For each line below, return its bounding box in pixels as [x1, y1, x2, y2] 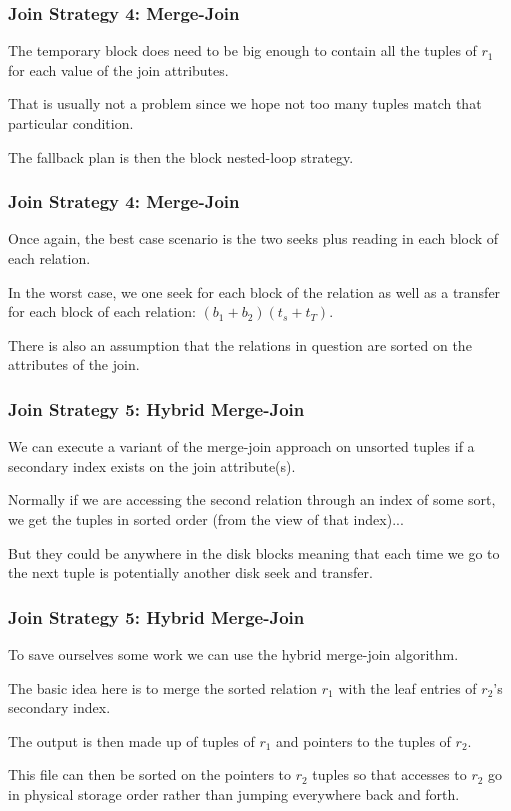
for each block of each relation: [8, 301, 196, 322]
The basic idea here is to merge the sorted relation [8, 677, 318, 698]
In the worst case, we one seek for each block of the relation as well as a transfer [8, 281, 501, 302]
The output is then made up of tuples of [8, 730, 255, 751]
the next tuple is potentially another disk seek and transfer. [8, 562, 373, 583]
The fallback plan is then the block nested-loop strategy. [8, 146, 354, 167]
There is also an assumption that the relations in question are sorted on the [8, 334, 472, 355]
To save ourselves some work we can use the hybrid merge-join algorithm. [8, 643, 459, 664]
